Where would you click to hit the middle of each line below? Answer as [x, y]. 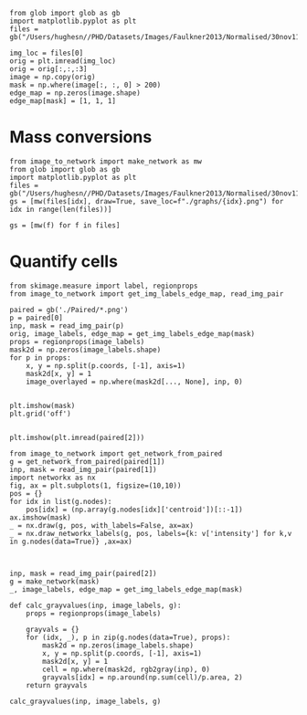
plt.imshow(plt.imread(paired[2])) [77, 437]
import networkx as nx [53, 478]
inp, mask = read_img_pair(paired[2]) [83, 573]
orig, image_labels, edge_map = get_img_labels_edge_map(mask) [132, 333]
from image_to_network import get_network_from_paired [116, 453]
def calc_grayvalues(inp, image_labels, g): [95, 605]
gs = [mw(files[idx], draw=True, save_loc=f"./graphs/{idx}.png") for [147, 201]
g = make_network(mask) [55, 581]
